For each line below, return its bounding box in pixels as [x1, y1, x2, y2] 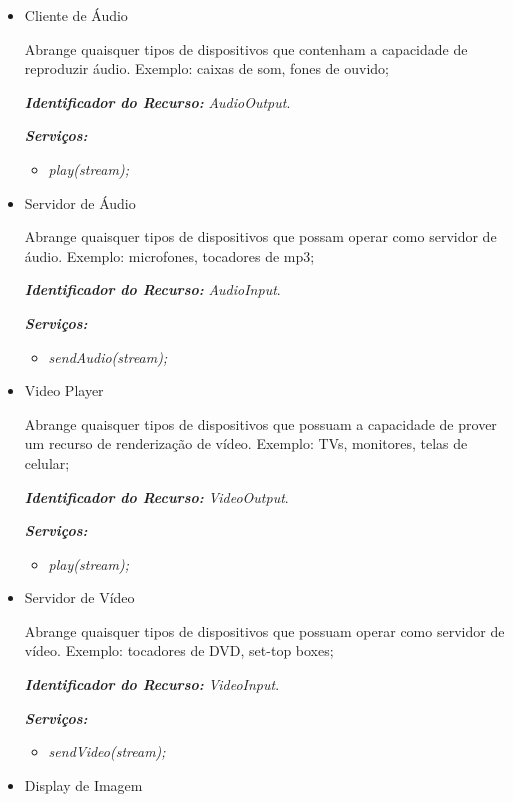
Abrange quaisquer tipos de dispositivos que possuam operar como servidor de [24, 620, 505, 641]
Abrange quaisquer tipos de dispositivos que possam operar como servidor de [24, 226, 497, 247]
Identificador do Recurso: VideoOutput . [24, 486, 289, 507]
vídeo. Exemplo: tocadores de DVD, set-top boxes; [24, 640, 334, 661]
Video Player [24, 380, 104, 401]
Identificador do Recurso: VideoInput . [24, 674, 280, 695]
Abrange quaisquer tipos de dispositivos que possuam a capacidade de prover [24, 413, 497, 434]
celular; [24, 452, 70, 473]
